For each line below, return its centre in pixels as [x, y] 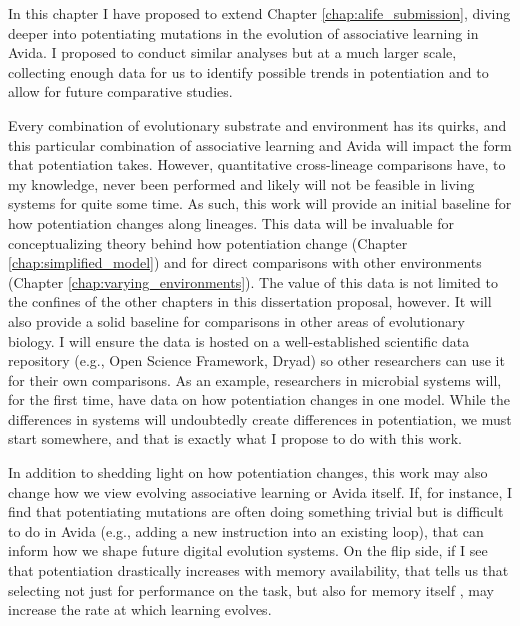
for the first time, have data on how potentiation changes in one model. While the [259, 399]
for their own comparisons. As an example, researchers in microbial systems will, [255, 379]
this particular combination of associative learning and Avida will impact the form [260, 144]
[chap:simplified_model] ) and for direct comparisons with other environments [245, 262]
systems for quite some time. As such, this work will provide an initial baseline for [260, 203]
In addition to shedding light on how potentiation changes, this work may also [248, 472]
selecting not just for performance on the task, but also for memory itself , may [251, 589]
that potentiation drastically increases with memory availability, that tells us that [258, 570]
